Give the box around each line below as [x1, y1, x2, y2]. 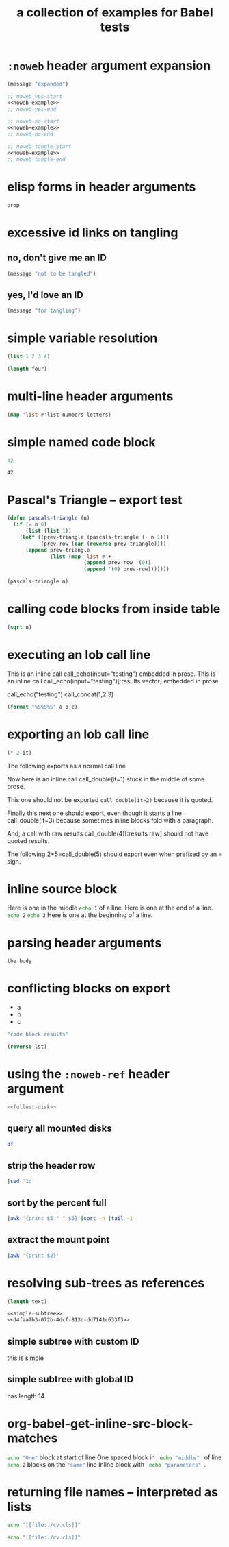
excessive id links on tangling [7, 225, 178, 241]
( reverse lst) [7, 1043, 48, 1050]
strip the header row [7, 1160, 96, 1171]
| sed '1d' [7, 1178, 36, 1185]
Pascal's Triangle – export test [7, 492, 183, 508]
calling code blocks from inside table [7, 601, 221, 617]
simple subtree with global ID [7, 1374, 134, 1385]
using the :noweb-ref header [7, 1067, 170, 1082]
